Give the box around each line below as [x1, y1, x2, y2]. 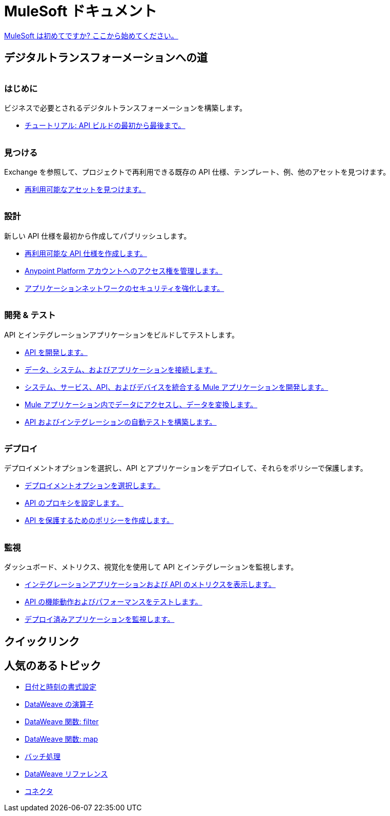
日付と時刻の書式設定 [25, 682, 96, 692]
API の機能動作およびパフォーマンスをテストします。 [25, 597, 202, 606]
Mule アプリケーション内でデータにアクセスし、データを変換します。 [25, 400, 258, 409]
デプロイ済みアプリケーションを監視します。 [25, 615, 175, 624]
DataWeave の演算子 [25, 700, 94, 709]
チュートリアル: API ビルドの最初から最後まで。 [25, 121, 186, 130]
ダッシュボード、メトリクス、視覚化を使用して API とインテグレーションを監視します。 [4, 562, 298, 572]
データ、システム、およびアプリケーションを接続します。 [25, 365, 217, 374]
